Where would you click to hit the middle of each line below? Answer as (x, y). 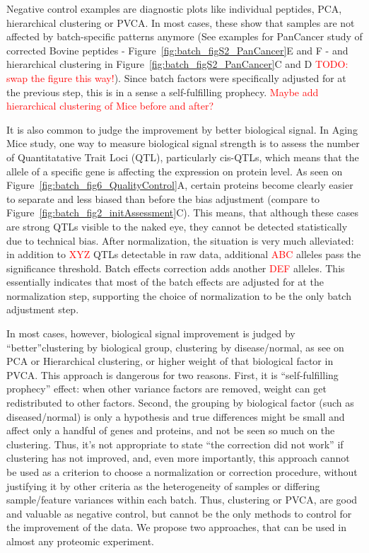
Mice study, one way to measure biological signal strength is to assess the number (183, 143)
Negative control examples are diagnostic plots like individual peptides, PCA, (174, 8)
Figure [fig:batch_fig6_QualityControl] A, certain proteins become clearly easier (180, 185)
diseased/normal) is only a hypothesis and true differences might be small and (176, 416)
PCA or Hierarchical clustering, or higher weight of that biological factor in (170, 361)
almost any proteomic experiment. (80, 541)
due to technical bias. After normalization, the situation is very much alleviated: (180, 240)
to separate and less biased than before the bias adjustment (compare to (163, 198)
